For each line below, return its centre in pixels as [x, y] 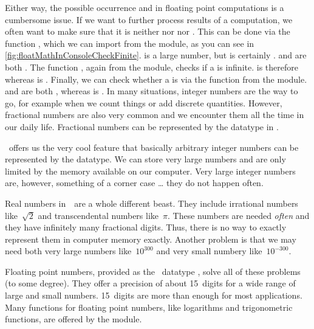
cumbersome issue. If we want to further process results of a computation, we [149, 19]
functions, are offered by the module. [73, 319]
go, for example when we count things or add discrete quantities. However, [144, 102]
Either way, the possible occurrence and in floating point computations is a [145, 7]
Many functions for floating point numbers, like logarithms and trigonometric [149, 307]
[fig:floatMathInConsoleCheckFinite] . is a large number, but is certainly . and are [156, 55]
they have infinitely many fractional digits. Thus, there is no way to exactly [146, 227]
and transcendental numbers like [98, 215]
